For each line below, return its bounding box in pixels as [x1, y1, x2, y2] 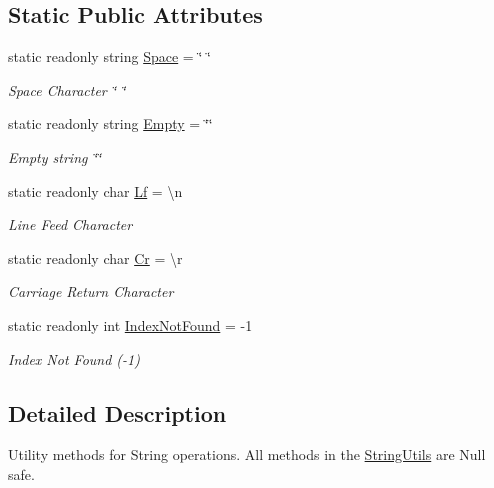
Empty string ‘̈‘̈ [8, 146, 102, 167]
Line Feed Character [8, 214, 133, 235]
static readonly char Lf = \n [8, 180, 183, 201]
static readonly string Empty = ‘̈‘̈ [8, 113, 213, 134]
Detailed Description [8, 397, 227, 428]
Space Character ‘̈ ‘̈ [8, 79, 126, 100]
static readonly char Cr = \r [8, 247, 183, 268]
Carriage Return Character [8, 281, 174, 302]
